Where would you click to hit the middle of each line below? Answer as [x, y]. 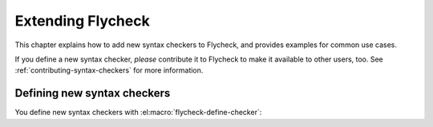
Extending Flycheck [82, 21]
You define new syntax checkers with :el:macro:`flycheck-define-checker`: [138, 113]
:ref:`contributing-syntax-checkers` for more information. [109, 70]
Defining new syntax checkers [93, 93]
